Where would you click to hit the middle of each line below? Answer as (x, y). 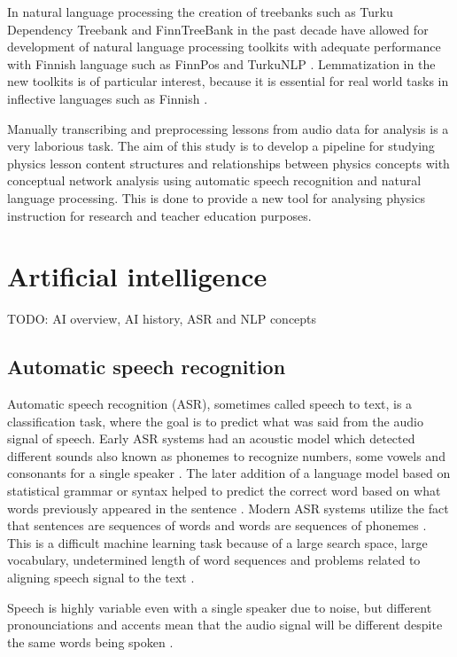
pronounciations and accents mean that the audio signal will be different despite (225, 625)
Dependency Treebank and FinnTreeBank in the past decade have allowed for (218, 29)
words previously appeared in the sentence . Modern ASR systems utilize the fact (228, 508)
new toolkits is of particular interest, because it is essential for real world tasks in (228, 81)
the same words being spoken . (90, 641)
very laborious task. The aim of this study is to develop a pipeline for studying (221, 146)
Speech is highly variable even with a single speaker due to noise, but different (220, 607)
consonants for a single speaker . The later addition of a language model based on (229, 473)
